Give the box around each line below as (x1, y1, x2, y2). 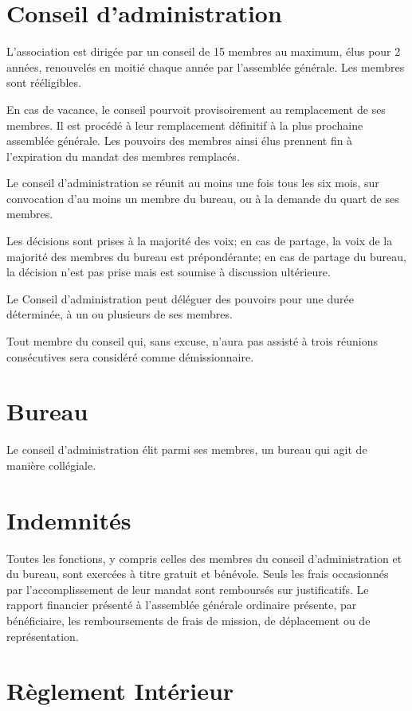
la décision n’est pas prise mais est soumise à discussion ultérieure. (6, 264, 331, 280)
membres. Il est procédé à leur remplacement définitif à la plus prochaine (6, 116, 363, 133)
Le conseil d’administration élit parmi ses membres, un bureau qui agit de (6, 441, 367, 458)
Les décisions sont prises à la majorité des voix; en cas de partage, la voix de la (6, 232, 393, 249)
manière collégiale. (6, 456, 96, 473)
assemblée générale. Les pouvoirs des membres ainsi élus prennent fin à (6, 132, 353, 149)
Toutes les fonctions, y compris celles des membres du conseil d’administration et (6, 549, 402, 566)
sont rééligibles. (6, 74, 81, 91)
